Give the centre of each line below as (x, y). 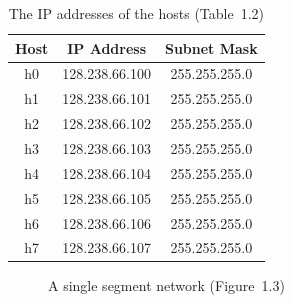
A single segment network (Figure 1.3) (166, 285)
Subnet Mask (211, 47)
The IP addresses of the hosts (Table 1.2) (136, 13)
